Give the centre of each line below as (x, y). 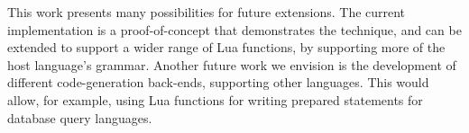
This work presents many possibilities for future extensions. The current (207, 12)
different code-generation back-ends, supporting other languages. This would (218, 82)
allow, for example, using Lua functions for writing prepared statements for (215, 99)
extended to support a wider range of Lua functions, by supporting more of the (226, 47)
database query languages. (80, 117)
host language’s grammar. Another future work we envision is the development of (232, 64)
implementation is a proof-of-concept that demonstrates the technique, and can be (234, 29)
